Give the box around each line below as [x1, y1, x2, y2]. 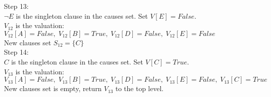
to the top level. [115, 83, 164, 94]
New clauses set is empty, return [4, 83, 102, 94]
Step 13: [4, 1, 29, 11]
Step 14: [4, 47, 29, 57]
